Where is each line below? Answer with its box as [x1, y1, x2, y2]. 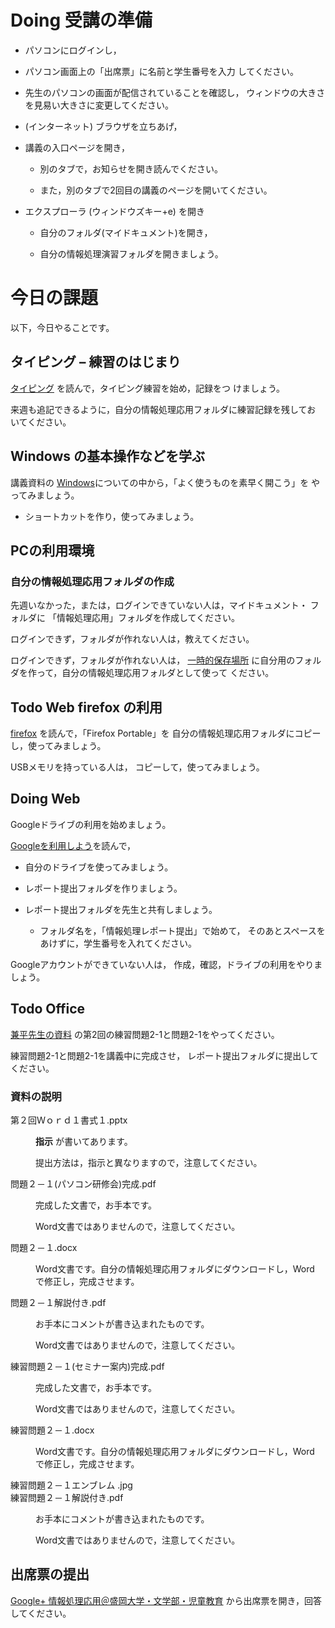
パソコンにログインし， [24, 44, 122, 56]
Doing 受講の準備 [10, 9, 153, 32]
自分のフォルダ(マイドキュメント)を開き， [39, 226, 213, 238]
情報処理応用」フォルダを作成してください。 [56, 612, 241, 624]
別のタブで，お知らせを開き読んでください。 [39, 162, 224, 175]
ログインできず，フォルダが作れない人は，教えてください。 [10, 633, 255, 645]
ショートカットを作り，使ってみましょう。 [24, 510, 200, 522]
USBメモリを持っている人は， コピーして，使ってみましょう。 [10, 761, 265, 773]
